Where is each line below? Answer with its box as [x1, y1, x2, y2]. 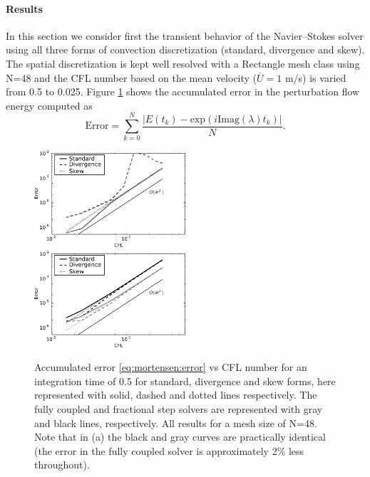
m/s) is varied [284, 70, 346, 85]
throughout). [34, 457, 90, 472]
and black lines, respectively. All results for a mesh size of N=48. [34, 415, 317, 430]
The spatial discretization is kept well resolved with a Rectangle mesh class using [6, 56, 360, 70]
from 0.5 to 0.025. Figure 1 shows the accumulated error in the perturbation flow [6, 84, 360, 99]
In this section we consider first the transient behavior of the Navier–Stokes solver [6, 28, 364, 43]
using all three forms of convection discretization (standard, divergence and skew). [6, 42, 365, 57]
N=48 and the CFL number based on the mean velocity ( [6, 70, 257, 85]
